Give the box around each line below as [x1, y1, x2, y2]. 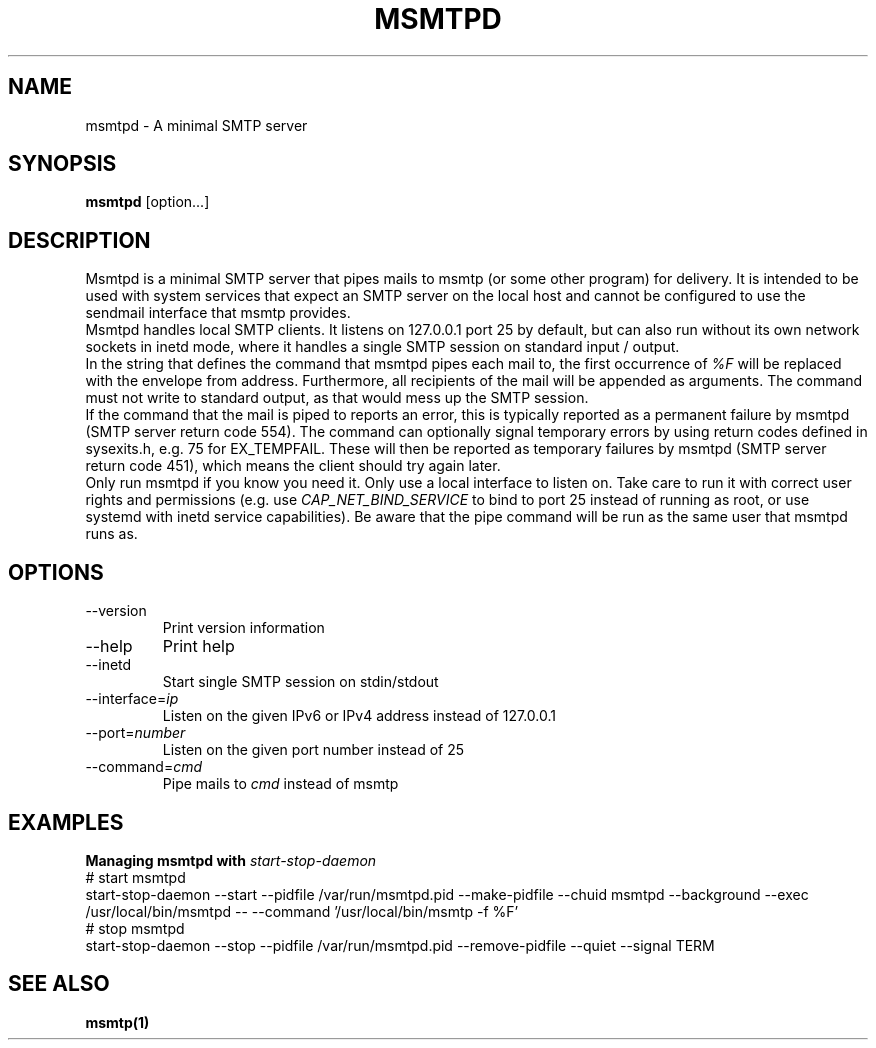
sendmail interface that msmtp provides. [85, 304, 351, 322]
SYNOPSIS [8, 151, 117, 177]
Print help [162, 636, 235, 657]
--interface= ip [85, 690, 179, 708]
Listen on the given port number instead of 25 [162, 741, 465, 759]
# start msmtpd [85, 868, 186, 886]
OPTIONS [8, 559, 104, 585]
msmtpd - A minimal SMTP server [85, 116, 308, 134]
